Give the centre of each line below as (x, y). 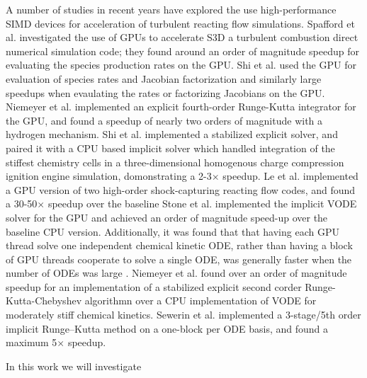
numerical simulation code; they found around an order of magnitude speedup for (182, 51)
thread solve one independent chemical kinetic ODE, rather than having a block (179, 245)
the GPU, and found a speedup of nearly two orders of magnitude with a (164, 120)
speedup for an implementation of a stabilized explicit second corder (154, 286)
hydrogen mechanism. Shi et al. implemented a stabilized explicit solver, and (172, 134)
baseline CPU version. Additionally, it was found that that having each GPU (173, 231)
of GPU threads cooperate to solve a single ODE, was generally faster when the (179, 259)
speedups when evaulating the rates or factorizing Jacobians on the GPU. (165, 92)
